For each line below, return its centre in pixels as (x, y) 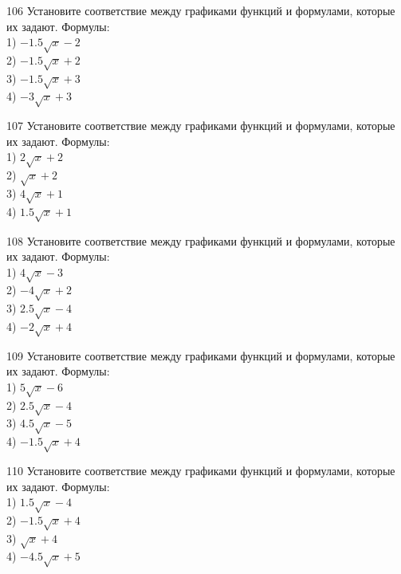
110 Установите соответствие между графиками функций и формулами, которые (201, 470)
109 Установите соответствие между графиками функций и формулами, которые (201, 355)
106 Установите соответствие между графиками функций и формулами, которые (201, 10)
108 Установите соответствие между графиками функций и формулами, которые (201, 240)
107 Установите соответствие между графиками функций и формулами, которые (201, 126)
